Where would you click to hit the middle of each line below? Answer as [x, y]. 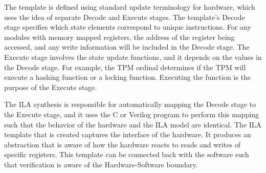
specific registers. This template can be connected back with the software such [127, 154]
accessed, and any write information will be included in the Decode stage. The [127, 47]
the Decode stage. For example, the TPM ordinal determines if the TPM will [125, 67]
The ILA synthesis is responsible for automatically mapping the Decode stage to [130, 104]
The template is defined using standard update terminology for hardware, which [130, 7]
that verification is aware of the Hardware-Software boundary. [101, 164]
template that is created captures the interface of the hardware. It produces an [128, 134]
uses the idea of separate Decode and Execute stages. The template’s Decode [125, 17]
